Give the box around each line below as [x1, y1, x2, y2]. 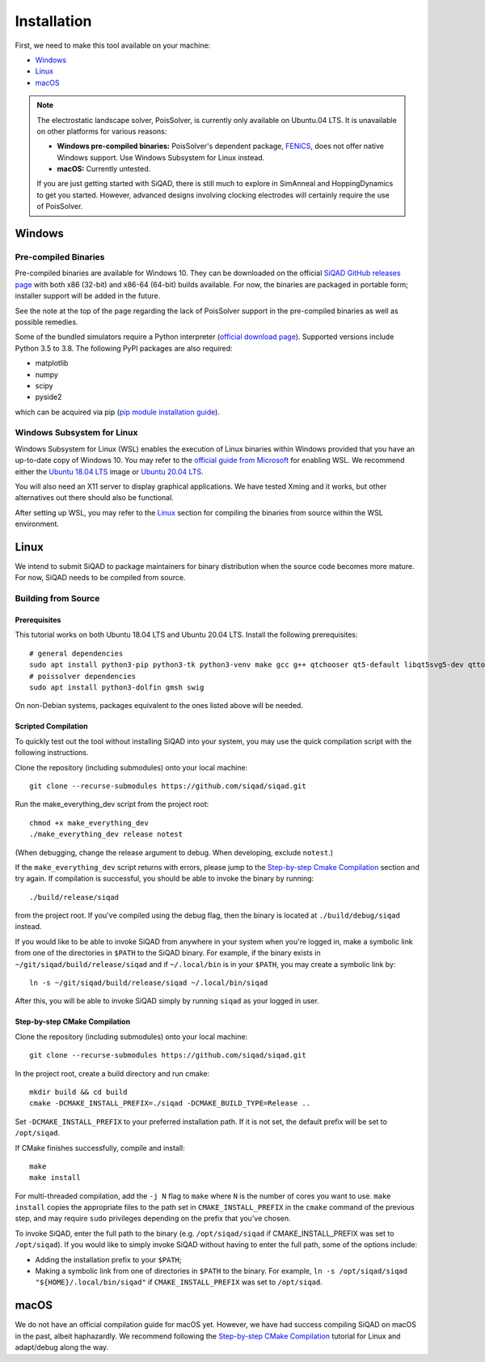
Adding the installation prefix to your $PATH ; [35, 1254, 182, 1264]
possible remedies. [15, 316, 78, 327]
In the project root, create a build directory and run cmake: [15, 1068, 210, 1078]
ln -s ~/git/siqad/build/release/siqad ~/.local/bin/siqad [29, 978, 268, 987]
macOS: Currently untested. [57, 164, 151, 174]
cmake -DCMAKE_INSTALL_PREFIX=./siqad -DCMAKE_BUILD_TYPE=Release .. [29, 1099, 311, 1108]
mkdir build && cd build [29, 1087, 128, 1097]
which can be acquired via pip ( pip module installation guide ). [15, 407, 220, 417]
